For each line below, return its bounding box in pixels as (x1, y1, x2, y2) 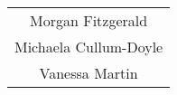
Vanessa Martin (39, 62, 138, 83)
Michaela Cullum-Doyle (14, 36, 163, 57)
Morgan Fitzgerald (30, 10, 148, 31)
